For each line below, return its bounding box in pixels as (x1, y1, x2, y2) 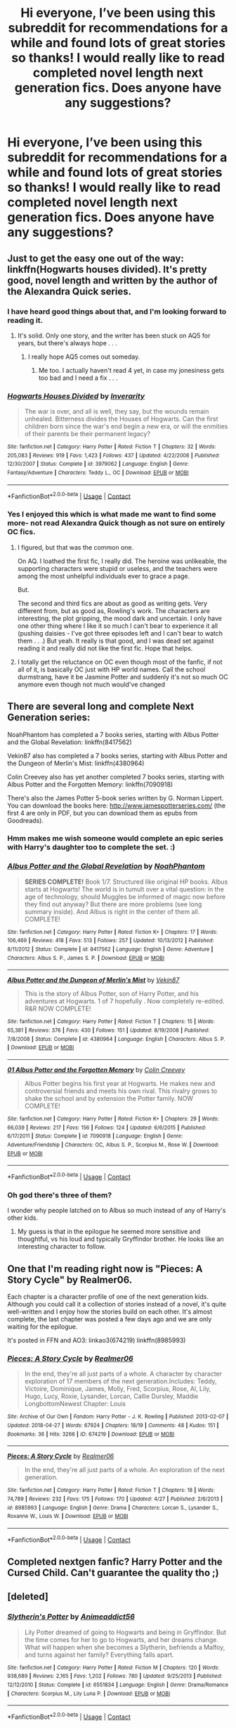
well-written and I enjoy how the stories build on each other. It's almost (7, 1307, 213, 1316)
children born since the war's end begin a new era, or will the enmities (24, 422, 228, 431)
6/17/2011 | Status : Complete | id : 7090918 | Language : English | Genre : (7, 1133, 183, 1140)
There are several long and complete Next (7, 701, 195, 712)
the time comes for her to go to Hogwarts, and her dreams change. (24, 1635, 219, 1643)
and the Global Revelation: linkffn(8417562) (7, 738, 132, 746)
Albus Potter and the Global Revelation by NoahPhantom (7, 861, 205, 871)
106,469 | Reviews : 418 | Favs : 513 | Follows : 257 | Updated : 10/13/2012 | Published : (7, 937, 214, 944)
